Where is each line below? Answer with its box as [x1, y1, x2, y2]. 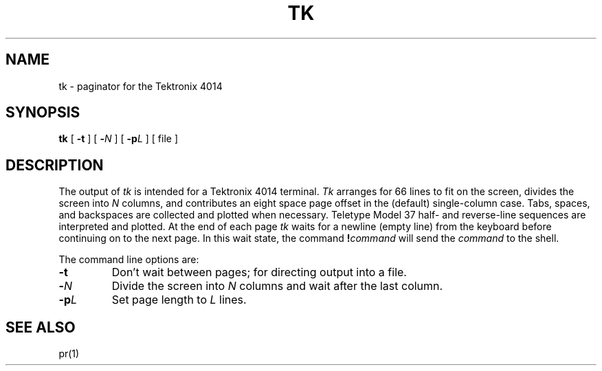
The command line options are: [58, 254, 199, 266]
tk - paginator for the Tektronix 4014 [58, 80, 223, 92]
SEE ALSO [5, 318, 76, 336]
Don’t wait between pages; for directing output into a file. [111, 265, 407, 280]
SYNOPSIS [5, 104, 80, 122]
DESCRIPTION [5, 156, 104, 174]
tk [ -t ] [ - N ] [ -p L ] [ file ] [58, 133, 179, 145]
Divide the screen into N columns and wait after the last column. [111, 279, 443, 293]
